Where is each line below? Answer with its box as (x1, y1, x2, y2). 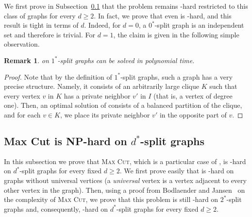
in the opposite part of (159, 109, 227, 119)
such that (209, 81, 237, 91)
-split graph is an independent (154, 20, 244, 30)
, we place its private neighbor (60, 109, 150, 119)
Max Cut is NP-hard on (4, 133, 127, 148)
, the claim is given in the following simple (113, 29, 239, 39)
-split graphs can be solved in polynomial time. (57, 55, 195, 65)
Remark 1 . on (4, 55, 49, 65)
